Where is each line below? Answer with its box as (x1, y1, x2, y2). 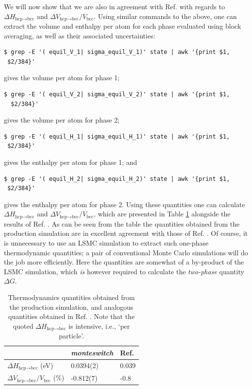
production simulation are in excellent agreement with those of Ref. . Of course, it (4, 228, 248, 238)
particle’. (59, 331, 84, 341)
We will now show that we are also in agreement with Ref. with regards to (4, 1, 225, 11)
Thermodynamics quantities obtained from (8, 292, 135, 302)
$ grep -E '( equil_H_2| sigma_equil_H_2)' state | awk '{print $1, (4, 175, 230, 182)
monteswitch (71, 347, 114, 357)
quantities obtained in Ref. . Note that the (8, 311, 135, 321)
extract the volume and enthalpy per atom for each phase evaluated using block (4, 21, 241, 31)
